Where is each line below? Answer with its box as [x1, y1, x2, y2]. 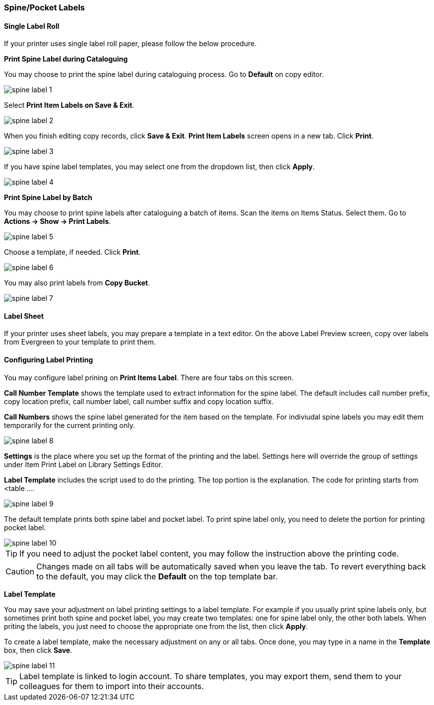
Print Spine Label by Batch [4, 193, 92, 202]
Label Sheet [4, 311, 44, 320]
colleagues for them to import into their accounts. [19, 681, 204, 691]
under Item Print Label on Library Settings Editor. [4, 460, 163, 469]
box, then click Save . [4, 645, 72, 654]
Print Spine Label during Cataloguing [4, 55, 128, 64]
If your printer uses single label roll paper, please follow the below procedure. [4, 39, 257, 48]
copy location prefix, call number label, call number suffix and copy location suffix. [4, 397, 274, 406]
